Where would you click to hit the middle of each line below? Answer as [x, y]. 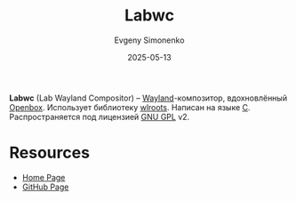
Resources [50, 153]
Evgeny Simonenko [149, 40]
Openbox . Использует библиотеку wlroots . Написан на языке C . [130, 107]
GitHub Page [45, 187]
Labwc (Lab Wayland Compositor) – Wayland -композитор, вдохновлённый [148, 98]
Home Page [44, 177]
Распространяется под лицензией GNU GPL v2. [100, 117]
